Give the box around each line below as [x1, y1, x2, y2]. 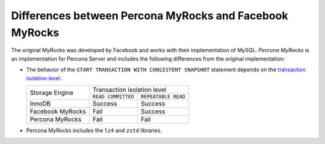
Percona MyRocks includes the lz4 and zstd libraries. [26, 127, 162, 134]
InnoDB [29, 99, 51, 107]
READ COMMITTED [92, 93, 135, 100]
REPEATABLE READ [140, 93, 186, 100]
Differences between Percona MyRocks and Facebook [11, 9, 288, 22]
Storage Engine [29, 88, 73, 97]
